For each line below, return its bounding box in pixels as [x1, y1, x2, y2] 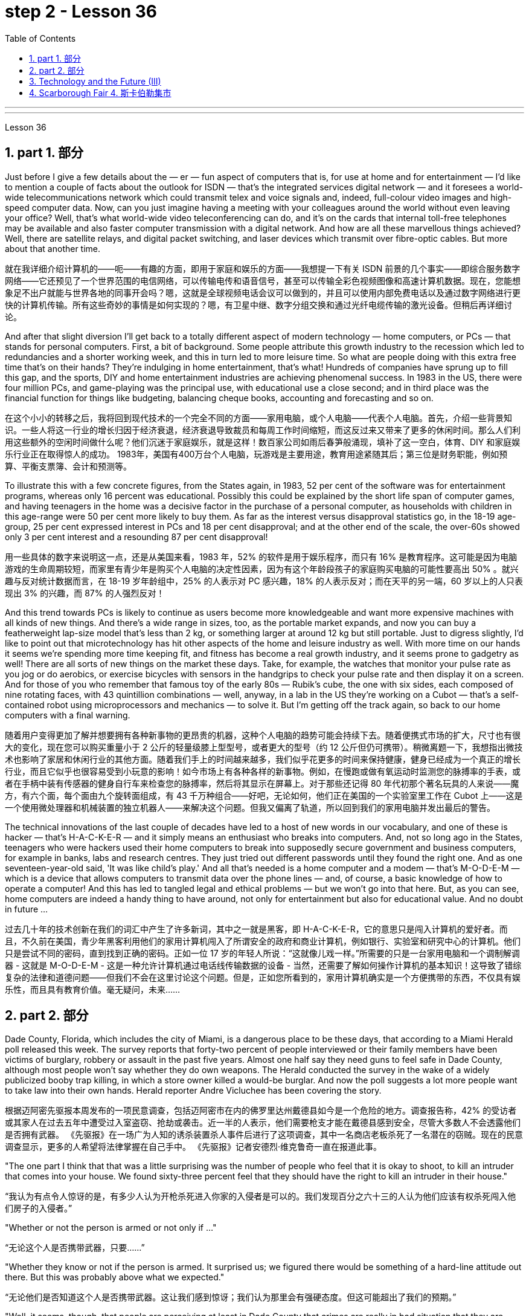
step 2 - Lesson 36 [5, 1, 157, 22]
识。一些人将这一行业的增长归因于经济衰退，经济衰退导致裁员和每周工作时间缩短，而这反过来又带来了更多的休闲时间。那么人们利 [5, 424, 521, 435]
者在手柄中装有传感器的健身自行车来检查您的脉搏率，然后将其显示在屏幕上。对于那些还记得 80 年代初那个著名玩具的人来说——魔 [5, 778, 519, 789]
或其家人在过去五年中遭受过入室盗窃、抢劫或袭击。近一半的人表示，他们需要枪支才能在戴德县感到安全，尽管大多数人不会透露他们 [5, 1117, 521, 1128]
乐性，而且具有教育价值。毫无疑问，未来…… [5, 984, 181, 995]
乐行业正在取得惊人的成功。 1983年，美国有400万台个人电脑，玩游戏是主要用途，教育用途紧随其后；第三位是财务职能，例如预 [5, 448, 508, 459]
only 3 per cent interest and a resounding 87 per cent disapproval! [5, 531, 268, 542]
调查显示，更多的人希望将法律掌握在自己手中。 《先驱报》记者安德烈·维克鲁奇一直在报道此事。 [5, 1141, 382, 1152]
